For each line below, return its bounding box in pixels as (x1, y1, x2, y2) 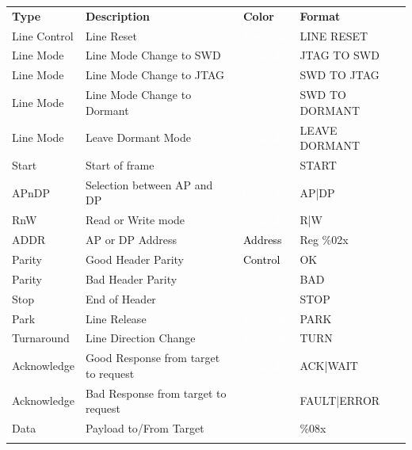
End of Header (85, 290, 156, 307)
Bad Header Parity (85, 270, 177, 287)
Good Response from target (85, 349, 220, 366)
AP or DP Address (85, 231, 177, 248)
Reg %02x (299, 231, 349, 248)
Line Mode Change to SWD (85, 47, 221, 63)
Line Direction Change (85, 330, 196, 346)
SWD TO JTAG (299, 67, 380, 83)
